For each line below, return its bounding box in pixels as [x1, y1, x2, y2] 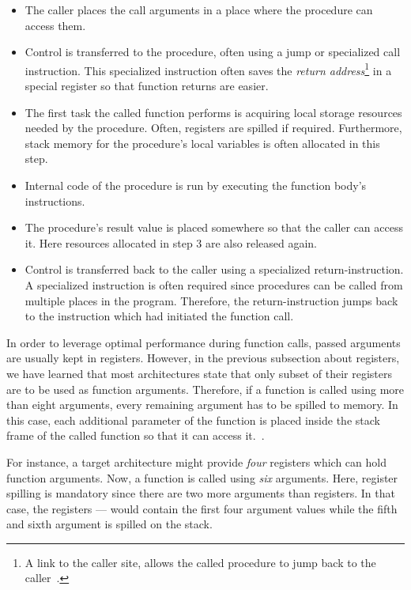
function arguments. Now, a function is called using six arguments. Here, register [6, 469, 398, 486]
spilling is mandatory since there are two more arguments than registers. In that [6, 485, 395, 501]
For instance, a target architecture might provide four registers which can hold [6, 453, 386, 470]
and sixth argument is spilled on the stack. [6, 516, 213, 532]
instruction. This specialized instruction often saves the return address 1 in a [25, 59, 392, 78]
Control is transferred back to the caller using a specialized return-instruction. [25, 261, 404, 278]
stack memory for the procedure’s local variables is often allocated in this [25, 134, 380, 151]
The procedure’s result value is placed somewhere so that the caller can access [25, 219, 403, 236]
